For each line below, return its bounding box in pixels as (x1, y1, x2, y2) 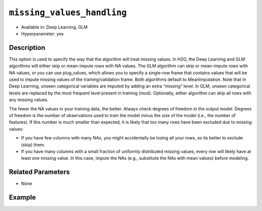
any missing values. (9, 97, 49, 103)
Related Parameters (9, 168, 70, 176)
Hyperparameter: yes (21, 30, 64, 36)
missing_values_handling (9, 7, 127, 18)
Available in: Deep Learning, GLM (21, 24, 88, 30)
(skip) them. (21, 142, 46, 148)
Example (9, 194, 36, 202)
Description (9, 44, 46, 52)
